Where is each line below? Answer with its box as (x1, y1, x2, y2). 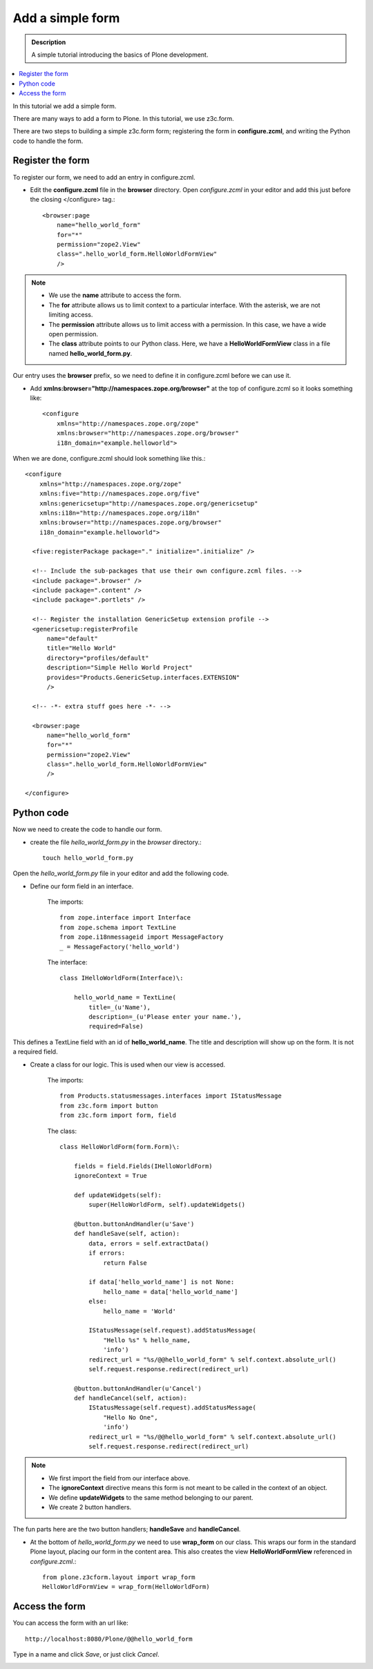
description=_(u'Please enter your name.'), (88, 1013, 242, 1020)
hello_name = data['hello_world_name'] (103, 1288, 238, 1295)
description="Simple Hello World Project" (46, 664, 193, 671)
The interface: (47, 958, 88, 966)
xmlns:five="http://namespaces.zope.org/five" (39, 490, 200, 497)
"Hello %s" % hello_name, (103, 1336, 191, 1344)
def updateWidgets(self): (73, 1191, 162, 1199)
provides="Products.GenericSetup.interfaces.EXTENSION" (46, 674, 240, 681)
